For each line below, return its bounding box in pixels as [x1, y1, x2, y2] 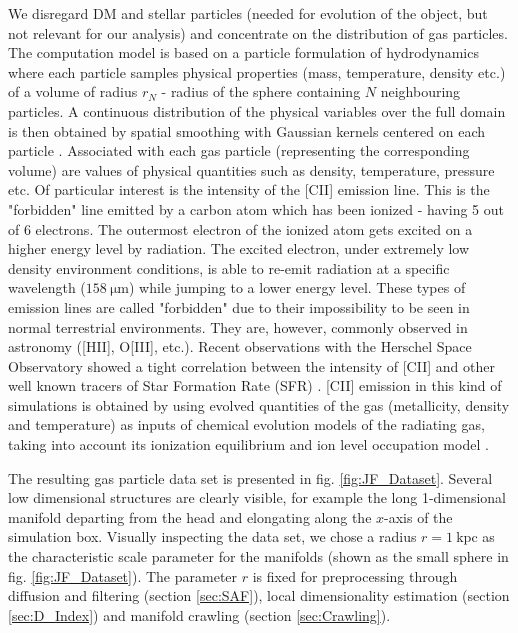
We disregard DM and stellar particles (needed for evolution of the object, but [8, 3, 488, 23]
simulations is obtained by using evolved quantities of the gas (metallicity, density [8, 394, 510, 415]
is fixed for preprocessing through [252, 565, 458, 586]
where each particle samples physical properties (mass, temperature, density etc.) [8, 61, 506, 82]
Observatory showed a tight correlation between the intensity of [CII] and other [8, 355, 495, 376]
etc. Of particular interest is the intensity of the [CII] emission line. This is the [8, 179, 490, 200]
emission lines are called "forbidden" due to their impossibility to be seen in [8, 296, 470, 317]
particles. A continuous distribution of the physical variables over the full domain [8, 100, 506, 121]
